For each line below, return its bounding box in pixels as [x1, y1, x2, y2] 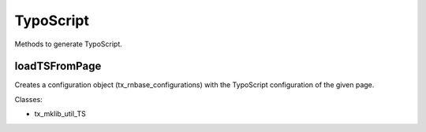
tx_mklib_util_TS [34, 109, 87, 119]
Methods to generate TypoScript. [14, 39, 122, 49]
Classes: [14, 94, 43, 104]
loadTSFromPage [14, 60, 102, 73]
